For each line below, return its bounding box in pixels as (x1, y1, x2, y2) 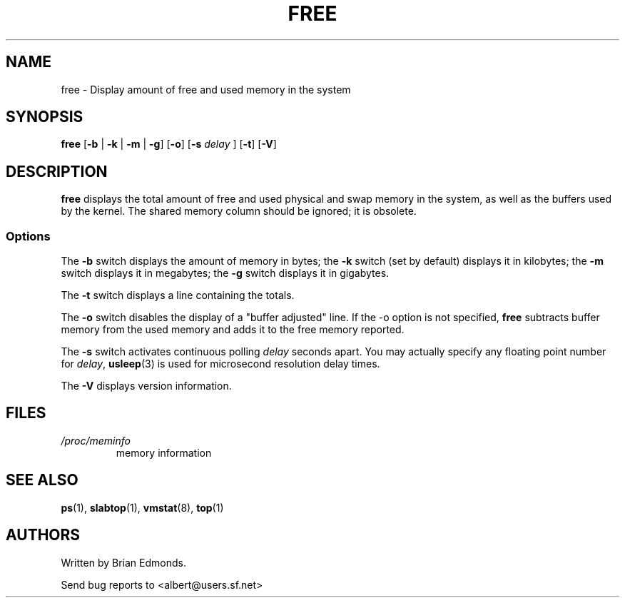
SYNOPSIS (6, 108, 83, 126)
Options (6, 228, 51, 243)
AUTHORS (6, 526, 81, 544)
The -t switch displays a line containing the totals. (61, 289, 295, 302)
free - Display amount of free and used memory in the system (61, 83, 351, 96)
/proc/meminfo (61, 434, 131, 447)
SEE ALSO (6, 471, 78, 490)
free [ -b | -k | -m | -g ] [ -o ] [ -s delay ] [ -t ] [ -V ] (61, 138, 277, 151)
